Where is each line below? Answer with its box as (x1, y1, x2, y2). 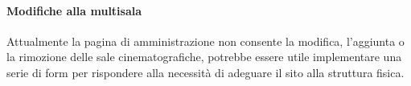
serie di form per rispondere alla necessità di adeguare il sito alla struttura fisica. (6, 63, 405, 80)
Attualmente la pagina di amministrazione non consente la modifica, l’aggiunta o (6, 32, 405, 49)
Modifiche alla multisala (6, 2, 142, 18)
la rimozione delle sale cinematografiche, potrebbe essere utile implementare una (6, 48, 402, 65)
